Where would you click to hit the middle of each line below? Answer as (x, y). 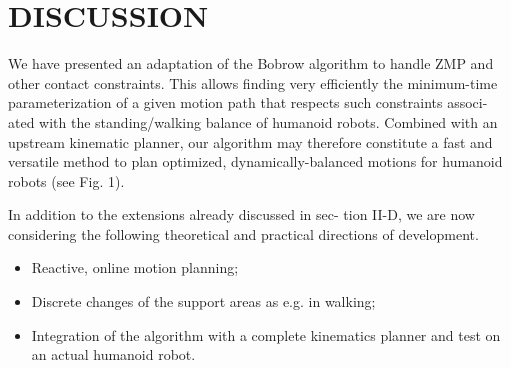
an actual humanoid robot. (113, 354)
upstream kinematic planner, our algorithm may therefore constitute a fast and (250, 141)
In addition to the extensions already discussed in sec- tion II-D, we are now (241, 214)
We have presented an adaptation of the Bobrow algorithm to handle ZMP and (251, 63)
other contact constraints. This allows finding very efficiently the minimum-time (253, 82)
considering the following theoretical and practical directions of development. (243, 233)
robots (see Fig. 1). (66, 180)
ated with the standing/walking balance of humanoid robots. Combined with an (253, 121)
